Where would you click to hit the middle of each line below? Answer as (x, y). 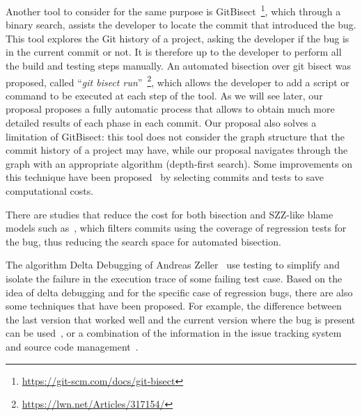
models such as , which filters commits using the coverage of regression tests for (176, 228)
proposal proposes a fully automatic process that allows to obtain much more (170, 109)
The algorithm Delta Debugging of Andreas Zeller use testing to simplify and (173, 265)
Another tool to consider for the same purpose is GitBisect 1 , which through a (173, 10)
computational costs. (50, 191)
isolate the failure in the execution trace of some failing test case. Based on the (174, 278)
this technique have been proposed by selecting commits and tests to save (165, 177)
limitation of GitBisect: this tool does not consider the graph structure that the (175, 136)
